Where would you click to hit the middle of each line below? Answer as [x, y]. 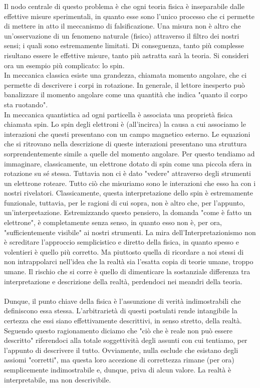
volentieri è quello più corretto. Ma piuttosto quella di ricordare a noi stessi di [124, 251]
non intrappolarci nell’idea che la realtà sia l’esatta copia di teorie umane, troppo [129, 261]
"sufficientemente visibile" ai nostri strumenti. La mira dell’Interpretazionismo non [130, 232]
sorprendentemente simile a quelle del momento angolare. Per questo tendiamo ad [129, 153]
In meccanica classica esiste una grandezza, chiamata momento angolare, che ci [125, 75]
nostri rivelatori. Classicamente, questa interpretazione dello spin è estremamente [128, 193]
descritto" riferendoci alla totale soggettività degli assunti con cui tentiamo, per [126, 340]
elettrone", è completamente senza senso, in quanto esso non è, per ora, [113, 222]
